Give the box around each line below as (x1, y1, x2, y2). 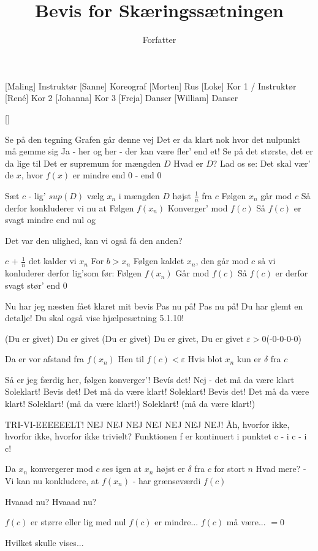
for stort (214, 462, 245, 475)
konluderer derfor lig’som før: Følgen (5, 267, 142, 279)
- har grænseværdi (132, 474, 201, 487)
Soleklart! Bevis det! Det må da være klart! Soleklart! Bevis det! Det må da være (5, 385, 309, 398)
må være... (226, 515, 266, 528)
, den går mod (195, 254, 249, 267)
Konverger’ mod (167, 201, 228, 214)
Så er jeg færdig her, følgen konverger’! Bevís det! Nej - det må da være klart (5, 373, 295, 386)
